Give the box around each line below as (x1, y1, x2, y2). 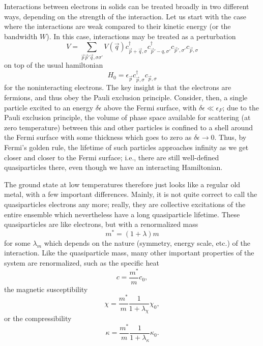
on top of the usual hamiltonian (4, 60, 103, 70)
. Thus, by (214, 132, 247, 142)
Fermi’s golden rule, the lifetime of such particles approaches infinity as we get (4, 142, 249, 153)
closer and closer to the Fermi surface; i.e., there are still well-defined (4, 152, 219, 162)
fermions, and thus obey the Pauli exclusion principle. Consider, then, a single (4, 92, 248, 103)
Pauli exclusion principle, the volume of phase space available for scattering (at (4, 112, 251, 123)
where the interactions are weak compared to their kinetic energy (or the (4, 21, 231, 32)
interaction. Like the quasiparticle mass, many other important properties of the (4, 247, 254, 258)
